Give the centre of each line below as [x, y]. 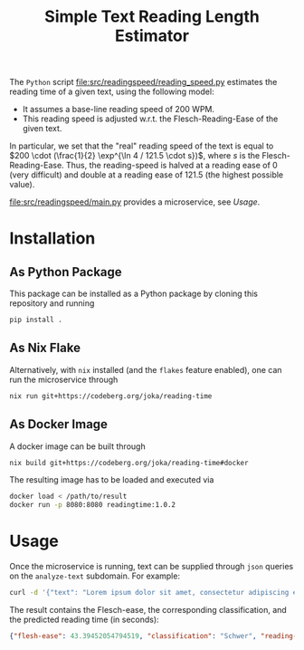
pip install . [36, 320]
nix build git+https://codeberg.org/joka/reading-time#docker [129, 463]
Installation [52, 239]
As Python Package [66, 272]
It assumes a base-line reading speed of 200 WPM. [119, 110]
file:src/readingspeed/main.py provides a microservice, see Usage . [135, 202]
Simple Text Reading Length [152, 17]
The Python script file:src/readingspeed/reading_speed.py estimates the [143, 82]
